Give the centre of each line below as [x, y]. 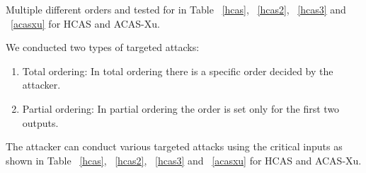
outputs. [40, 122]
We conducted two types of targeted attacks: [103, 47]
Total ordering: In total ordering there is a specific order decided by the [178, 71]
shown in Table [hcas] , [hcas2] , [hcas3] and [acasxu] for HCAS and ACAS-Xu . [184, 160]
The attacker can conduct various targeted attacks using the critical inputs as [174, 146]
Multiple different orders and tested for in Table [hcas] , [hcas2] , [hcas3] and [176, 9]
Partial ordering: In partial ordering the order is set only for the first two [181, 108]
